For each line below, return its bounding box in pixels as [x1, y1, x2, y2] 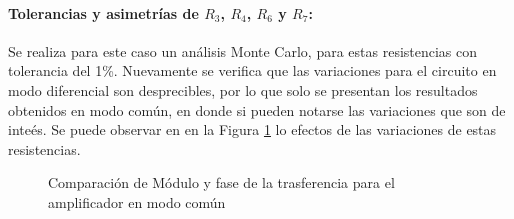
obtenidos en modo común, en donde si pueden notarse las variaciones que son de [8, 99, 506, 120]
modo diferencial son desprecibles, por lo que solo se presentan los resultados [8, 79, 478, 100]
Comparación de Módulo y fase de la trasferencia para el [48, 172, 395, 193]
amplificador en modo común [48, 191, 226, 212]
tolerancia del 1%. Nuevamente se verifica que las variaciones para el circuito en [8, 60, 497, 81]
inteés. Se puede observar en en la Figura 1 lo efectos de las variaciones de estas [8, 119, 497, 140]
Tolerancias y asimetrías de [8, 2, 199, 23]
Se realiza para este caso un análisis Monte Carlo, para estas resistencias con [8, 40, 478, 61]
